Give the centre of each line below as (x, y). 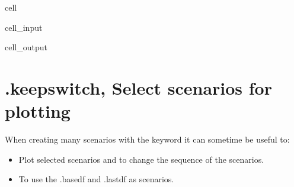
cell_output (26, 47)
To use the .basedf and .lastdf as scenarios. (96, 179)
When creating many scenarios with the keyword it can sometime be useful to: (147, 139)
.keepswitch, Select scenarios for (138, 87)
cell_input (24, 27)
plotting (38, 111)
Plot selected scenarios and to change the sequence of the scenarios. (141, 159)
